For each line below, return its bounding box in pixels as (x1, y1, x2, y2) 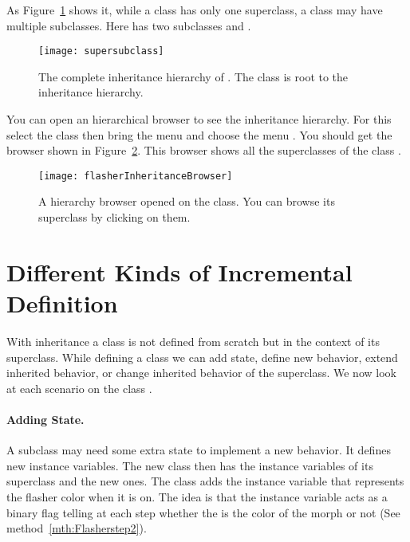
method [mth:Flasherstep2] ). (6, 520, 147, 536)
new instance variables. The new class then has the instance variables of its (6, 457, 373, 473)
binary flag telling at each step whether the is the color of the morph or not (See (6, 504, 400, 520)
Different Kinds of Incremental (6, 255, 353, 288)
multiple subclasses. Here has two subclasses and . (6, 17, 251, 33)
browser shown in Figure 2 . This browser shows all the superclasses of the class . (6, 142, 401, 159)
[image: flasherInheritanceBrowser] (38, 170, 233, 182)
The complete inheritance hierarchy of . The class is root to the (38, 68, 349, 84)
